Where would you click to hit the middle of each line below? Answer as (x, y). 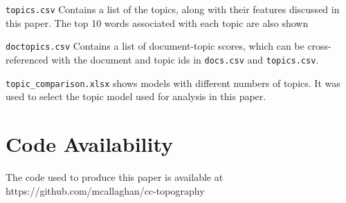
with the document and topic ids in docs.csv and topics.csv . (185, 59)
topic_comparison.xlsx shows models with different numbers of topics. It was (173, 83)
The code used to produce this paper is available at (115, 176)
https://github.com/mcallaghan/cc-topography (105, 190)
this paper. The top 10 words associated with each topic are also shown (157, 22)
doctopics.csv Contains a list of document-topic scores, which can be (155, 46)
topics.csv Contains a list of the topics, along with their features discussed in (173, 9)
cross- (319, 46)
